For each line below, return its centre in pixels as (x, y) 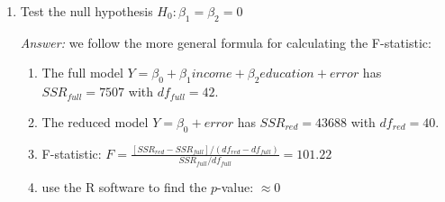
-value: (236, 187)
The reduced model (95, 121)
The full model (82, 73)
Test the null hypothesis (86, 11)
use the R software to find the (124, 187)
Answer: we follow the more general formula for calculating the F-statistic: (226, 42)
